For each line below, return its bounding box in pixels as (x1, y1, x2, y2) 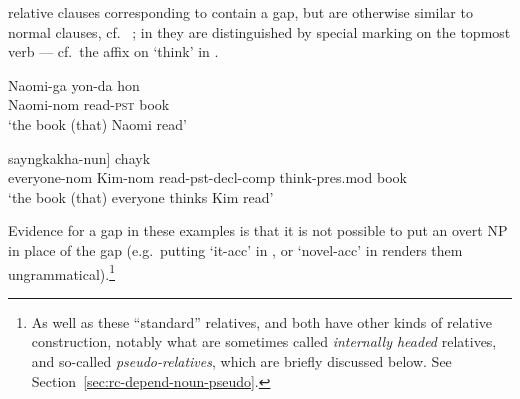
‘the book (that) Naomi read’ (8, 113, 187, 134)
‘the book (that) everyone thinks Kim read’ (8, 186, 274, 207)
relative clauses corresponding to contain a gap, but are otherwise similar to (8, 2, 473, 22)
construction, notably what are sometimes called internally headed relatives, (31, 331, 497, 352)
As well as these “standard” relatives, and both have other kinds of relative (31, 311, 493, 332)
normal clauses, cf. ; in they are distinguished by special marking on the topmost (8, 21, 511, 42)
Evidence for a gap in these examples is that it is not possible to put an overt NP (8, 220, 508, 241)
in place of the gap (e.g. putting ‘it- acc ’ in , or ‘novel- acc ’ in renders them (8, 239, 463, 260)
